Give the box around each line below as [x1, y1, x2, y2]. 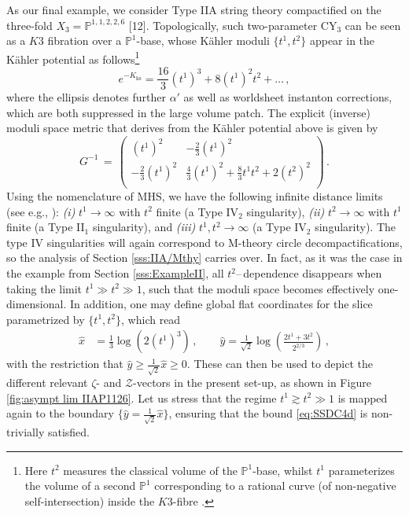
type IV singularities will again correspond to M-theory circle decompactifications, [6, 234, 403, 250]
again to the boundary [6, 405, 114, 421]
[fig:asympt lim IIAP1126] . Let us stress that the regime [6, 389, 277, 406]
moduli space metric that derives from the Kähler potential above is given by [6, 120, 378, 136]
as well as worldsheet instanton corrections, [183, 89, 392, 105]
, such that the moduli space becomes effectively [142, 280, 375, 296]
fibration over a [47, 32, 122, 49]
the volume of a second [24, 477, 136, 494]
